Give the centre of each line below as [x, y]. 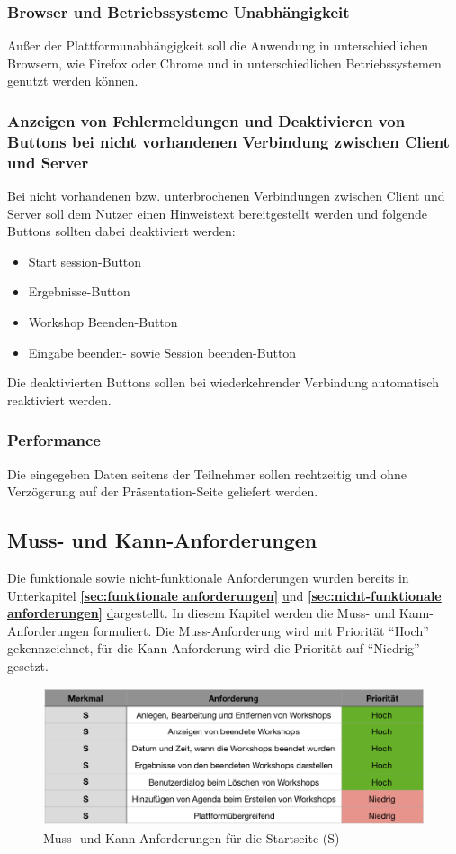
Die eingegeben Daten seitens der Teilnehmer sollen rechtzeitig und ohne [207, 473]
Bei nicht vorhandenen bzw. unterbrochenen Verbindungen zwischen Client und [226, 196]
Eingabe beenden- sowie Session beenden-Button [162, 352]
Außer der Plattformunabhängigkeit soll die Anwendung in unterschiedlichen [218, 45]
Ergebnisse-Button [79, 291]
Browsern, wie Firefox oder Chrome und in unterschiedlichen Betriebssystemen [224, 63]
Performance [54, 440]
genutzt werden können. [73, 81]
